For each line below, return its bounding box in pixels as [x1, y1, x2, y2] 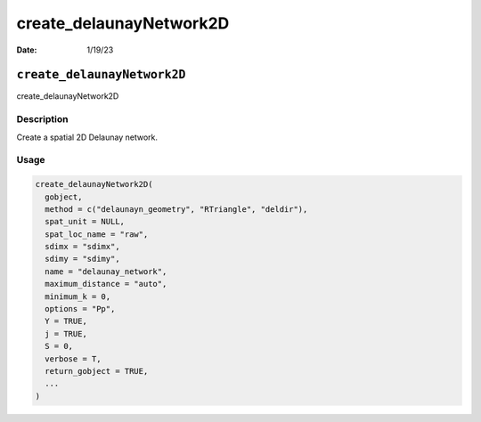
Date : [16, 45, 37, 55]
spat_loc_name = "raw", [45, 229, 149, 239]
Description [16, 113, 69, 126]
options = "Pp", [45, 304, 116, 314]
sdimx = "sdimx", [45, 241, 120, 252]
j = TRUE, [45, 329, 88, 338]
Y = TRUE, [45, 316, 88, 327]
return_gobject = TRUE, [45, 366, 149, 376]
